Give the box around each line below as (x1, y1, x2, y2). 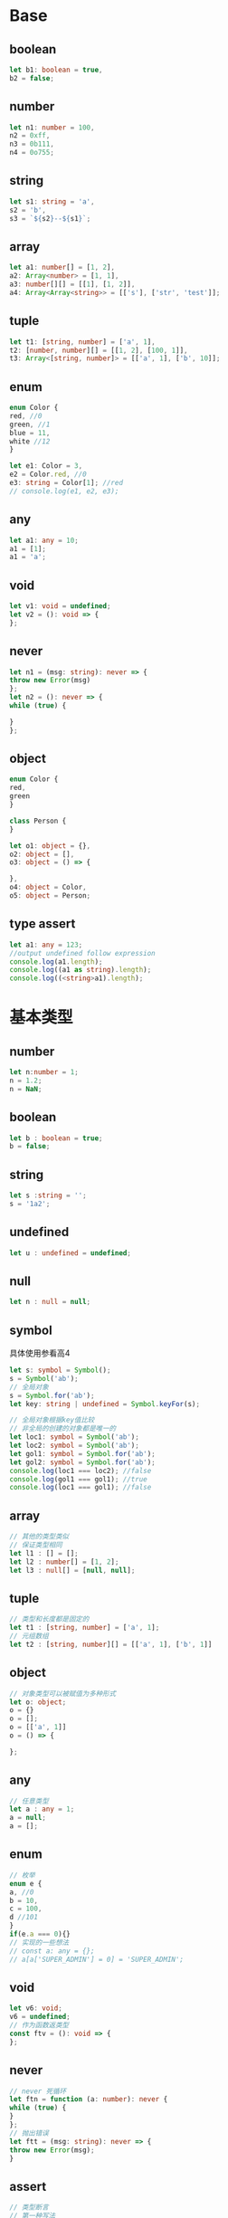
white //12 (9, 436, 51, 446)
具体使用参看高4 (9, 1347, 71, 1358)
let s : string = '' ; (9, 1191, 88, 1200)
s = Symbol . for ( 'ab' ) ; (9, 1391, 95, 1400)
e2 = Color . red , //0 (9, 470, 88, 480)
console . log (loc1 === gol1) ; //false (9, 1483, 152, 1492)
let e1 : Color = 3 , (9, 462, 83, 471)
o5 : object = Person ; (9, 891, 91, 900)
